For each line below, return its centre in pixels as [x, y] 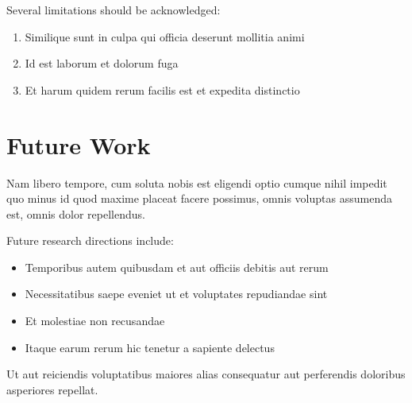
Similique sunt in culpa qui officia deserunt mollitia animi [165, 36]
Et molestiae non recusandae [95, 321]
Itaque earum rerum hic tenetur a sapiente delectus [150, 347]
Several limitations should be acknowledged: [114, 10]
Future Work [79, 144]
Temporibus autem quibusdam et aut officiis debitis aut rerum [177, 267]
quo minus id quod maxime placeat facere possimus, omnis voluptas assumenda [199, 198]
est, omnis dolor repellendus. [76, 213]
